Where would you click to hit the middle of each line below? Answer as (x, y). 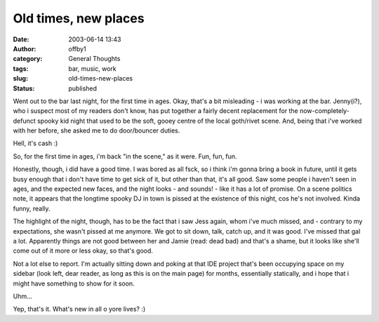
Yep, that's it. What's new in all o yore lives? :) (79, 309)
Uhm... (23, 296)
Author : (25, 48)
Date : (21, 39)
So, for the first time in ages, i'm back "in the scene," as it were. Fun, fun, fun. (125, 156)
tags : (21, 68)
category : (28, 59)
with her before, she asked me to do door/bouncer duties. (97, 130)
